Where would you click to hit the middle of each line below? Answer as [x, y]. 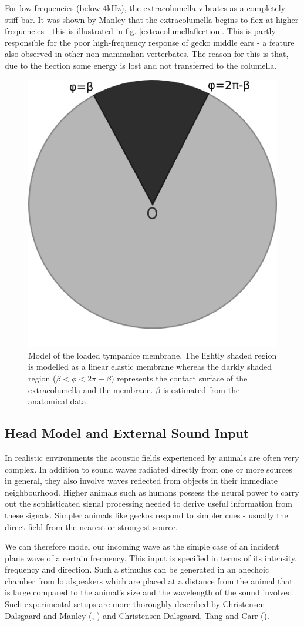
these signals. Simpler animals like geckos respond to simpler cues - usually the [146, 515]
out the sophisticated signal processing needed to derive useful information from [148, 503]
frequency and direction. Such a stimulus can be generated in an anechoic [137, 569]
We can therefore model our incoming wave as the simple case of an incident [142, 546]
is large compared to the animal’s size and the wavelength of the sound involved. [150, 592]
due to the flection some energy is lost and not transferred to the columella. [141, 65]
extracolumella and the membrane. [91, 389]
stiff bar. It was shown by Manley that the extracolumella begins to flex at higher [152, 19]
